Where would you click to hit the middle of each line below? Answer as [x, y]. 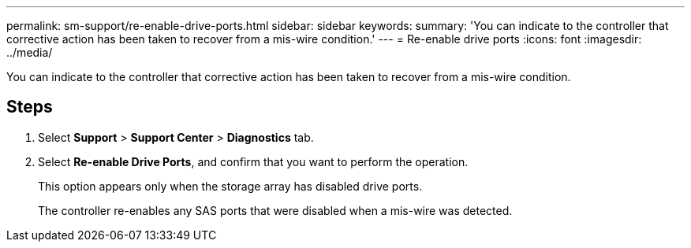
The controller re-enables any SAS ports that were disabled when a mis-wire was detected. [275, 210]
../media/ [30, 52]
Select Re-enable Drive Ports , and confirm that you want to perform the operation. [253, 161]
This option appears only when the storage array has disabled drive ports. [230, 186]
